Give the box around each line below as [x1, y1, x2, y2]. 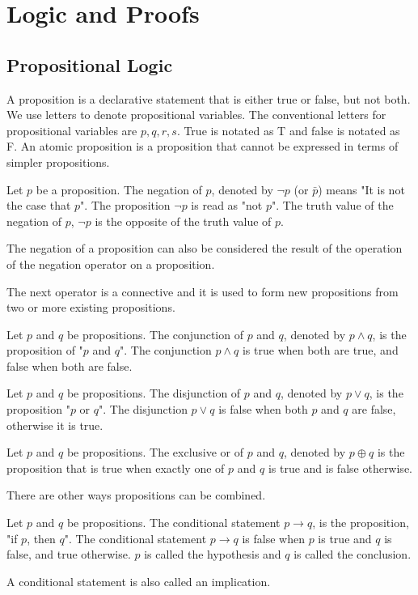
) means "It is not [318, 181, 405, 198]
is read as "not [191, 197, 263, 214]
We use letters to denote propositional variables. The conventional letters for [6, 106, 386, 123]
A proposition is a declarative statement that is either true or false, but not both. [6, 90, 411, 107]
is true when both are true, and [242, 342, 399, 359]
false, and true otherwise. [6, 546, 131, 563]
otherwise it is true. [6, 416, 103, 433]
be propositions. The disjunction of [66, 385, 241, 402]
